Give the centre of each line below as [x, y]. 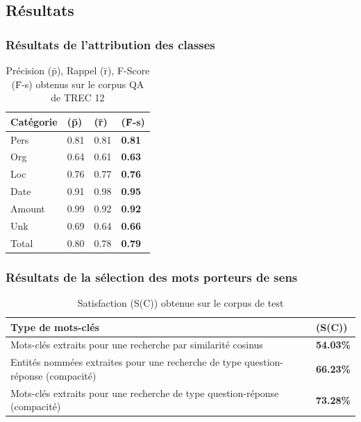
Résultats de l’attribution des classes [110, 44]
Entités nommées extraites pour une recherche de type [126, 362]
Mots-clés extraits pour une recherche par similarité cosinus [137, 345]
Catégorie [34, 121]
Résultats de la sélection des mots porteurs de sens [152, 277]
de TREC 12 [78, 98]
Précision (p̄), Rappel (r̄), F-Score [78, 70]
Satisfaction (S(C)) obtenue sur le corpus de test [180, 303]
